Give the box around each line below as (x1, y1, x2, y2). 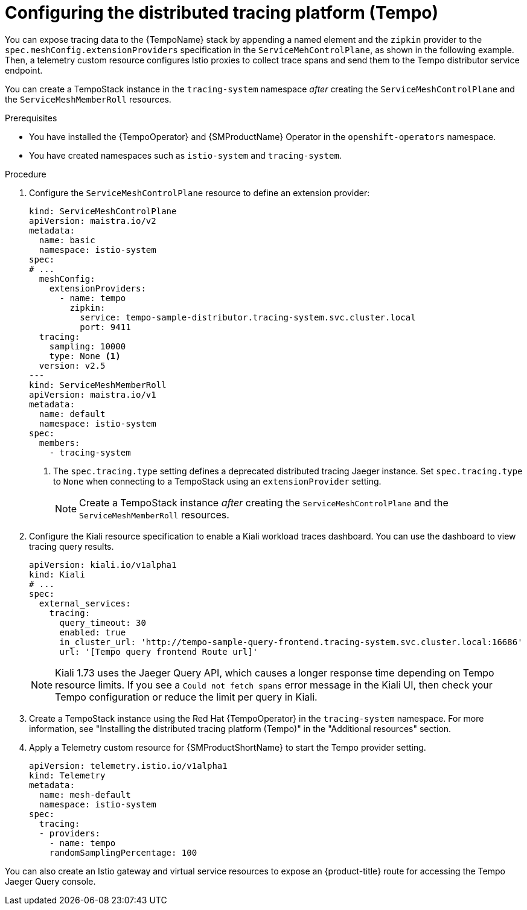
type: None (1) (49, 351, 121, 361)
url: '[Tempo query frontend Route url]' (59, 646, 258, 657)
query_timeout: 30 (59, 617, 146, 628)
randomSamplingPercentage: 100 (49, 847, 197, 857)
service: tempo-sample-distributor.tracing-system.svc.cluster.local (80, 312, 416, 322)
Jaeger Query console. (5, 876, 96, 886)
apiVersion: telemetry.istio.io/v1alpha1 (29, 760, 228, 771)
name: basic (39, 235, 95, 245)
